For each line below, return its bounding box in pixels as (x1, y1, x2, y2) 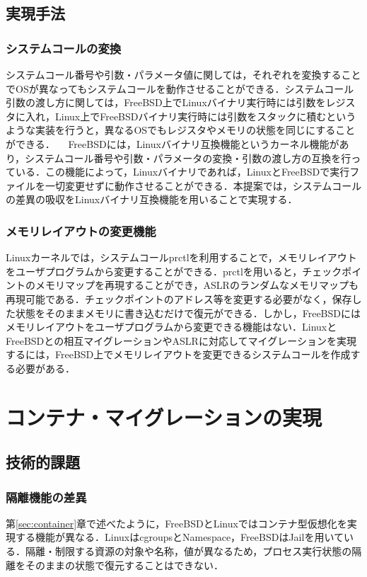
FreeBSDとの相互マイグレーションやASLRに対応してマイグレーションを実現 (6, 333, 356, 348)
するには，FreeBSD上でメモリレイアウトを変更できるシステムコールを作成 (6, 347, 351, 362)
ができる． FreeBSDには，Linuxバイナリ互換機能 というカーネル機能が (6, 136, 339, 151)
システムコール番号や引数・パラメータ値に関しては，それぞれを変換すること (6, 67, 361, 81)
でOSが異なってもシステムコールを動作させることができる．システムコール (6, 81, 354, 96)
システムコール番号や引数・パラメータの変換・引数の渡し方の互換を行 (25, 150, 351, 165)
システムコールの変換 (6, 39, 122, 57)
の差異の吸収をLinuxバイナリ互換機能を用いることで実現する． (6, 192, 298, 207)
